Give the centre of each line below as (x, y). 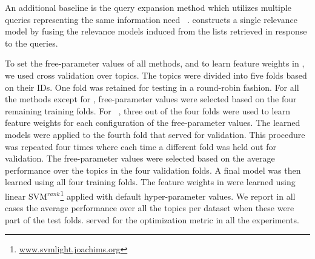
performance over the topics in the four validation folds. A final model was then (153, 170)
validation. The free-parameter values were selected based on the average (140, 158)
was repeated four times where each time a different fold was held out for (141, 146)
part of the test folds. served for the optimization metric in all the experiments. (152, 219)
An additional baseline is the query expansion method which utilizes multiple (148, 7)
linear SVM (26, 196)
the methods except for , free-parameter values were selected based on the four (151, 99)
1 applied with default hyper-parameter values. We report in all (178, 195)
